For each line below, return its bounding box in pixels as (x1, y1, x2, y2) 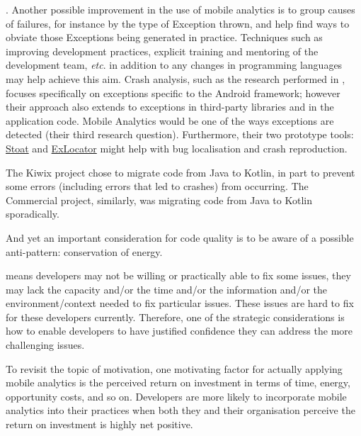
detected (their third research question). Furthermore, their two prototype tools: (6, 127, 354, 142)
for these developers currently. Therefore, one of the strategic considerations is (6, 309, 345, 324)
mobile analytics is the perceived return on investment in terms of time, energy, (6, 375, 350, 390)
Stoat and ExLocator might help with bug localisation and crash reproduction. (6, 140, 348, 155)
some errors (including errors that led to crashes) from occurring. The (6, 179, 309, 194)
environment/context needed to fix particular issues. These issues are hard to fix (6, 296, 354, 311)
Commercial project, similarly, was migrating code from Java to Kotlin (6, 192, 312, 207)
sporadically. (6, 206, 59, 221)
